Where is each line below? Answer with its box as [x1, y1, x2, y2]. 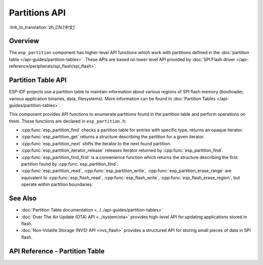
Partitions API [9, 7, 66, 18]
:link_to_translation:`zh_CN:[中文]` [9, 24, 76, 30]
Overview [9, 37, 39, 45]
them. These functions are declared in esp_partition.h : [9, 118, 127, 124]
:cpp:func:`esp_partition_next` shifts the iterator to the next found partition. [21, 141, 171, 146]
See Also [9, 194, 37, 203]
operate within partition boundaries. [21, 181, 94, 187]
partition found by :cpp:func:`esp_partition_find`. [21, 161, 119, 167]
